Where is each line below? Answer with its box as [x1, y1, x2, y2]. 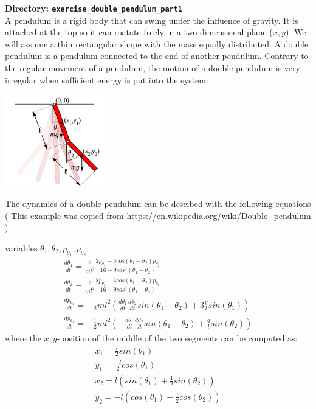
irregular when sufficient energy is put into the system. [5, 73, 208, 86]
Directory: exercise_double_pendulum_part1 [5, 2, 183, 14]
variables [5, 241, 38, 254]
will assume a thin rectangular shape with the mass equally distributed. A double [5, 37, 309, 50]
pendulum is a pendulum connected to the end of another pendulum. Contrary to [5, 49, 309, 62]
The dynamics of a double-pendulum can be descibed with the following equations [5, 197, 311, 209]
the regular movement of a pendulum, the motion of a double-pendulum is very [5, 61, 300, 74]
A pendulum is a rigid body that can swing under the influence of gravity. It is [5, 13, 298, 26]
